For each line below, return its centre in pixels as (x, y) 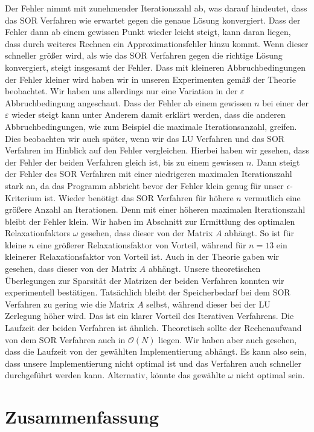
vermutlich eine (272, 197)
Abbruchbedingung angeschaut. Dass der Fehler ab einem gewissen (128, 102)
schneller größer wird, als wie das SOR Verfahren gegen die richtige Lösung (144, 55)
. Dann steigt (276, 162)
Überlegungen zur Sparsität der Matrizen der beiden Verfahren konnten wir (145, 280)
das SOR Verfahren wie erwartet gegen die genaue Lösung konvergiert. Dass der (153, 20)
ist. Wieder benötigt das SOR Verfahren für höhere (139, 197)
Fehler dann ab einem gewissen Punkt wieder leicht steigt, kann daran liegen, (148, 32)
